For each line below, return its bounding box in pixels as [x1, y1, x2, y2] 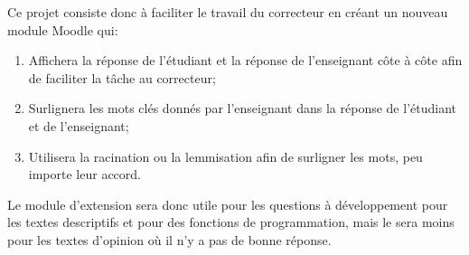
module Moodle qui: [7, 20, 118, 39]
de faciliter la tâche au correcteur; [28, 68, 216, 87]
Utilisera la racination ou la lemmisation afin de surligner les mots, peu [28, 146, 423, 165]
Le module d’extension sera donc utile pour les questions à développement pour [7, 194, 448, 213]
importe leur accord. [28, 165, 141, 184]
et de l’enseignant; [28, 116, 129, 135]
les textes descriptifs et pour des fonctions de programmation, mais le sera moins [7, 212, 455, 231]
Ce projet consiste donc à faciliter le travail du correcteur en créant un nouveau [7, 3, 448, 21]
